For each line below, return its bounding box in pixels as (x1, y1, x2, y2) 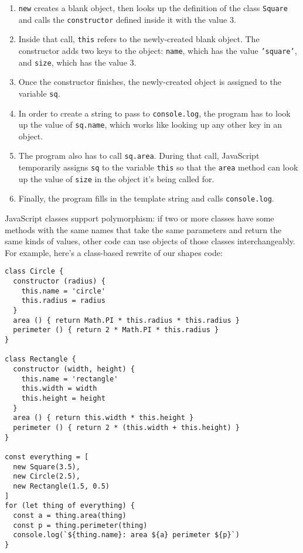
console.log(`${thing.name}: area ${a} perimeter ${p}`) (13, 531, 240, 540)
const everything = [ (5, 452, 89, 461)
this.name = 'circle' (21, 286, 105, 295)
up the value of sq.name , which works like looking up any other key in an (18, 118, 282, 131)
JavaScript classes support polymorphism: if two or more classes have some (5, 212, 274, 224)
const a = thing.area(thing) (13, 511, 127, 520)
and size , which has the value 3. (18, 56, 137, 68)
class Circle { (5, 267, 64, 276)
